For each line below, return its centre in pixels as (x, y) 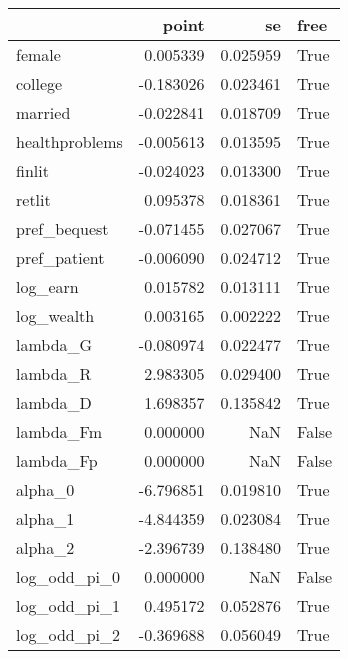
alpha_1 (45, 518)
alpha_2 (45, 547)
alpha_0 (45, 489)
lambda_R (54, 373)
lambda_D (54, 402)
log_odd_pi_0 (68, 576)
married (43, 112)
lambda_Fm (59, 431)
